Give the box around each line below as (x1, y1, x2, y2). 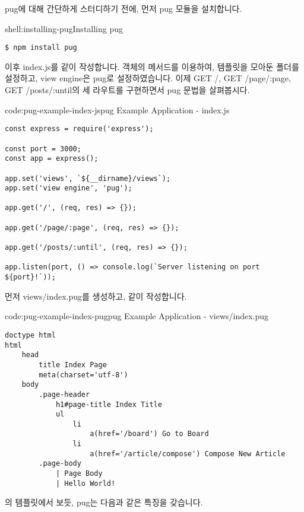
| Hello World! (55, 479, 116, 488)
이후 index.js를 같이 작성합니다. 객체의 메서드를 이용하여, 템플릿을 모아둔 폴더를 (5, 60, 299, 72)
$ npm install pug (5, 43, 77, 52)
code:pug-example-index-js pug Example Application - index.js (5, 103, 230, 116)
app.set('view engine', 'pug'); (5, 184, 132, 193)
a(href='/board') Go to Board (90, 430, 209, 438)
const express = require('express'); (5, 125, 154, 133)
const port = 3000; (5, 144, 81, 153)
